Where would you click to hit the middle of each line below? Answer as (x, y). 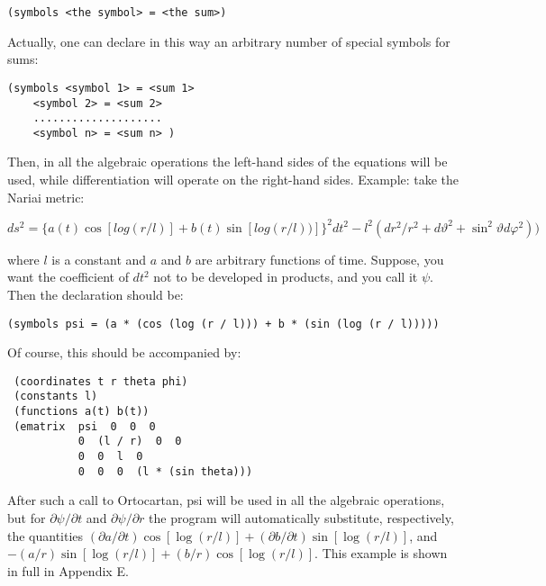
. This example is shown (381, 553)
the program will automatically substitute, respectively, (301, 517)
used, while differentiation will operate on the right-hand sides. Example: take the (233, 180)
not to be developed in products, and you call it (286, 277)
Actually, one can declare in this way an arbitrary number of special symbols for (229, 41)
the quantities (45, 535)
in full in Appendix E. (68, 570)
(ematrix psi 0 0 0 (85, 426)
